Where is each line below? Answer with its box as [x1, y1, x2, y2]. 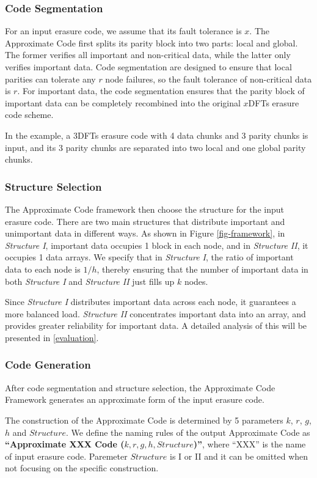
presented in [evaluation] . [5, 331, 99, 344]
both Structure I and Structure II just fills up [5, 274, 175, 287]
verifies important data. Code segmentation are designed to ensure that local [5, 61, 292, 73]
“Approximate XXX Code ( [5, 438, 125, 450]
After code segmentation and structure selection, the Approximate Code [5, 381, 275, 394]
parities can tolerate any [5, 72, 96, 85]
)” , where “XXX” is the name [193, 438, 306, 450]
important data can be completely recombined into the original [5, 96, 241, 109]
